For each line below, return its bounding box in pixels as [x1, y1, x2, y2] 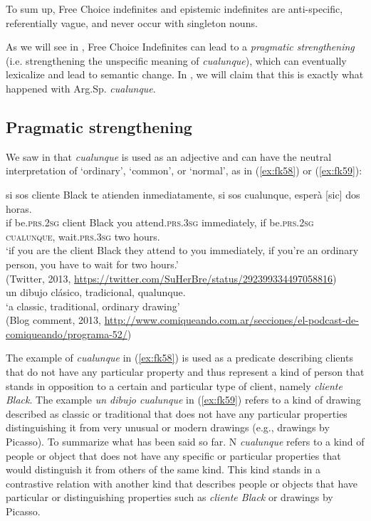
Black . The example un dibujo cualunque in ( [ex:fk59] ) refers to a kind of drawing [6, 392, 361, 407]
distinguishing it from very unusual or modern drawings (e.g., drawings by [6, 420, 330, 435]
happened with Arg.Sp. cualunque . [6, 80, 156, 95]
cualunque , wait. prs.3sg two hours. [6, 228, 160, 243]
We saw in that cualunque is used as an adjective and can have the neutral [6, 149, 332, 164]
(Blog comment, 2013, [6, 312, 101, 327]
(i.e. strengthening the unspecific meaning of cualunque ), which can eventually [6, 53, 347, 68]
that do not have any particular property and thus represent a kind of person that [6, 364, 365, 379]
